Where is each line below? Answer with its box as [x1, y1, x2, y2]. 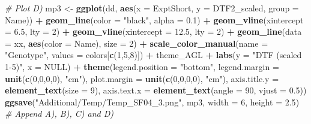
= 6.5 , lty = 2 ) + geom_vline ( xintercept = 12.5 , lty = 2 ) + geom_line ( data [5, 25, 302, 38]
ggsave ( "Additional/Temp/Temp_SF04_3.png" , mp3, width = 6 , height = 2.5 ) [5, 95, 300, 108]
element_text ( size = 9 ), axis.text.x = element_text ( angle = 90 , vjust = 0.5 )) [5, 84, 307, 96]
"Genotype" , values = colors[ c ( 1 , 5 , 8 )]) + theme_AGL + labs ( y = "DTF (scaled [5, 49, 302, 61]
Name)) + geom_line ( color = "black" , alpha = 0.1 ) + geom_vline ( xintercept [5, 13, 304, 26]
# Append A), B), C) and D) [5, 107, 113, 120]
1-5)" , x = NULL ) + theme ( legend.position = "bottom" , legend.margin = [5, 60, 279, 72]
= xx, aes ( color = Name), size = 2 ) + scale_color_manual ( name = [5, 37, 268, 49]
